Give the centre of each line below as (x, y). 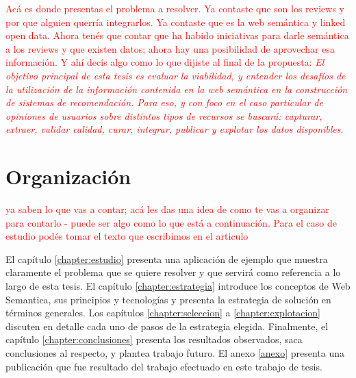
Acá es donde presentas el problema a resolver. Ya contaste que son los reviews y (175, 8)
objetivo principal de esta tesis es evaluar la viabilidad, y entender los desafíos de (176, 75)
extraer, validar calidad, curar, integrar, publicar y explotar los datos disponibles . (175, 129)
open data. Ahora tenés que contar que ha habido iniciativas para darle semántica (177, 35)
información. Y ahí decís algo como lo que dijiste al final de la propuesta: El (165, 62)
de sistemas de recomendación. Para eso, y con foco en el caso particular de (164, 102)
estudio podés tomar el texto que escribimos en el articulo (127, 236)
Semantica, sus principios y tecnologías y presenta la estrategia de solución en (168, 299)
